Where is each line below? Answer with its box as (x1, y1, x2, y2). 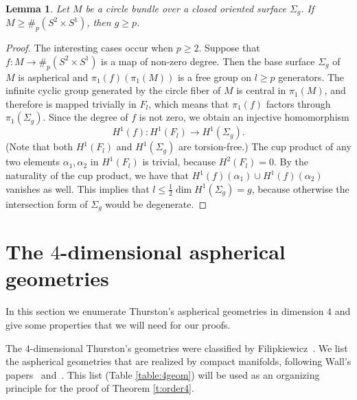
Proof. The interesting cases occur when (5, 40, 174, 55)
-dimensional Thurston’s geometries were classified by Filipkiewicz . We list (30, 340, 348, 355)
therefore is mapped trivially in (5, 96, 137, 110)
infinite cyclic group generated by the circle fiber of (5, 83, 221, 97)
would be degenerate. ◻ (105, 196, 207, 211)
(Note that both (5, 139, 73, 154)
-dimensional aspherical (60, 237, 286, 266)
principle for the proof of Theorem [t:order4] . (5, 381, 194, 395)
